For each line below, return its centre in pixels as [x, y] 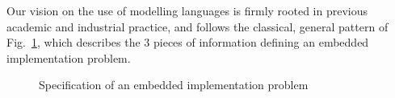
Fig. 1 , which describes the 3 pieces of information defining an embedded [188, 42]
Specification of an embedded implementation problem [174, 85]
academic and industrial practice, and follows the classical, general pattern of [197, 26]
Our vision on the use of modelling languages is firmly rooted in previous [187, 10]
